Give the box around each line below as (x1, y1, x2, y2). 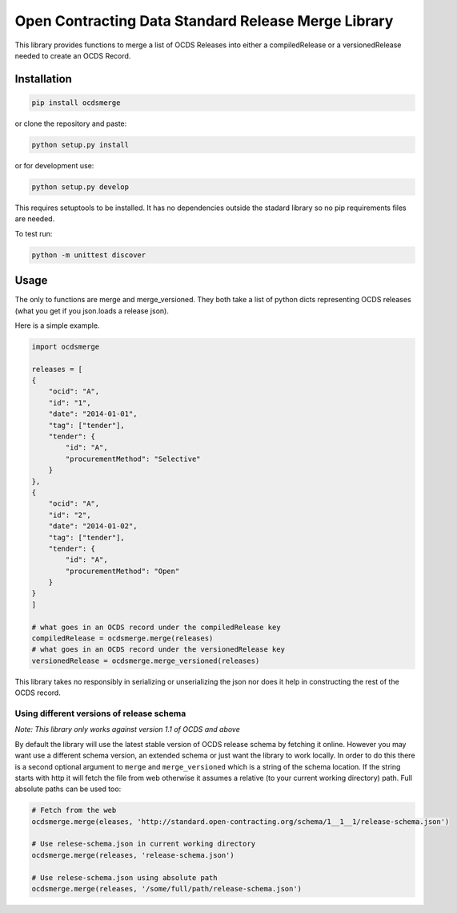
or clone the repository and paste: (14, 119, 127, 128)
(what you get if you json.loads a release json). (14, 305, 170, 316)
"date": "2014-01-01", (48, 410, 138, 418)
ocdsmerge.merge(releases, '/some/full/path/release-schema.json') (31, 884, 303, 894)
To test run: (14, 228, 53, 238)
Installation (14, 72, 72, 86)
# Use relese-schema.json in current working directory (31, 839, 256, 849)
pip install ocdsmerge (31, 98, 121, 107)
